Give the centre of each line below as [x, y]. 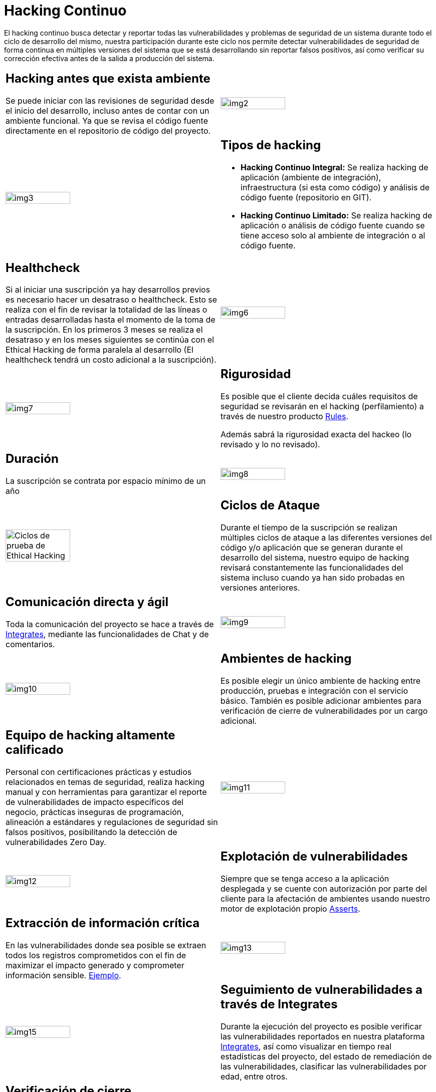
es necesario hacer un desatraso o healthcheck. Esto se [112, 300]
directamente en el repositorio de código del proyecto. [108, 130]
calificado [35, 750]
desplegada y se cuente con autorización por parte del [324, 888]
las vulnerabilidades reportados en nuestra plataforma [323, 1036]
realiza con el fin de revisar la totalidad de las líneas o [106, 310]
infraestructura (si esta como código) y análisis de [335, 187]
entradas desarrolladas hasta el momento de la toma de [111, 320]
